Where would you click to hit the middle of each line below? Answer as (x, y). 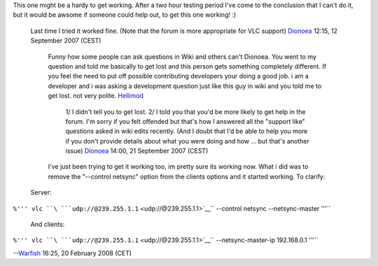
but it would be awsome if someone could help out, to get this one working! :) (125, 15)
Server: (41, 192)
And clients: (48, 225)
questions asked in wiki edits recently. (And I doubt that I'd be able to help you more (187, 131)
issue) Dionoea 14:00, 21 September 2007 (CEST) (137, 151)
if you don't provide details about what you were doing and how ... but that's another (187, 141)
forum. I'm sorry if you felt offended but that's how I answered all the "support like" (185, 121)
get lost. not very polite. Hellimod (96, 96)
